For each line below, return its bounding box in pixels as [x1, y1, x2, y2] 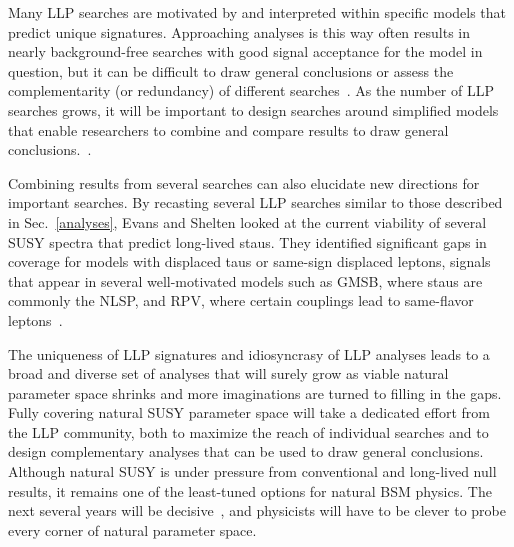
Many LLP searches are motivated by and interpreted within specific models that [8, 2, 507, 22]
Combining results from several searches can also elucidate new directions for [8, 172, 480, 193]
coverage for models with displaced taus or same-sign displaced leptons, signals [8, 251, 491, 272]
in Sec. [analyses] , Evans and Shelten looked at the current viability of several [8, 211, 487, 232]
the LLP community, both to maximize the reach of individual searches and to [8, 421, 489, 442]
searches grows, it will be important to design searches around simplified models [8, 99, 499, 120]
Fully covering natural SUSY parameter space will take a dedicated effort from [8, 402, 490, 423]
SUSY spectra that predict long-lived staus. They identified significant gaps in [8, 231, 487, 252]
